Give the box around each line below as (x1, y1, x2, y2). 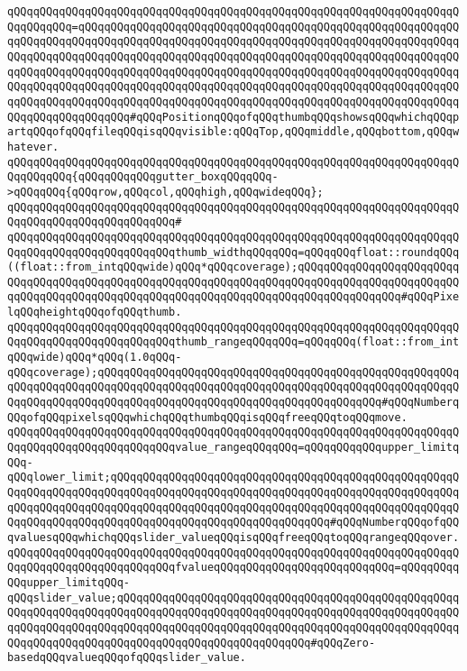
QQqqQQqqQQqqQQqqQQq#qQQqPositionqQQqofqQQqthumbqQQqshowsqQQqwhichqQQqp (7, 110, 460, 124)
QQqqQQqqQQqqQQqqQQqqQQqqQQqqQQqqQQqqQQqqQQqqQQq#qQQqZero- (7, 636, 376, 649)
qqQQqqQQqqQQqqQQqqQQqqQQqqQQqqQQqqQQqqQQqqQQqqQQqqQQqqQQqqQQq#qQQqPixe (7, 290, 460, 304)
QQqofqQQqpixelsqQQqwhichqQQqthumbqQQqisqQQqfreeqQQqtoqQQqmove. (7, 410, 407, 424)
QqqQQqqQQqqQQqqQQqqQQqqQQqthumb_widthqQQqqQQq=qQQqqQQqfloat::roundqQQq (7, 245, 460, 259)
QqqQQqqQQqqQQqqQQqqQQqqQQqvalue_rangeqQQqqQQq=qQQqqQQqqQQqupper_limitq (7, 441, 460, 455)
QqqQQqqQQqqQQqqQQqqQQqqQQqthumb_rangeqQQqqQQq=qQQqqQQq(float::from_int (7, 335, 460, 349)
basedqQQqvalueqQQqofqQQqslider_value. (7, 651, 246, 665)
